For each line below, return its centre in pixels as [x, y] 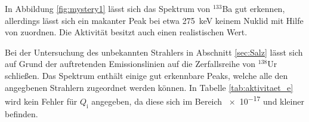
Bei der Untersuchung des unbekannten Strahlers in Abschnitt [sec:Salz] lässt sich [154, 52]
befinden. [21, 113]
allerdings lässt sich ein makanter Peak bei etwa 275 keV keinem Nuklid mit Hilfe [154, 20]
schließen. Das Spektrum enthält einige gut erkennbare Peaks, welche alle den [146, 75]
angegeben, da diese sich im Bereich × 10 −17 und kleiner [198, 100]
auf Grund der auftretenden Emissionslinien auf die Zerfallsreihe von [130, 64]
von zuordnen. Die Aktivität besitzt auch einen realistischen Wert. [126, 32]
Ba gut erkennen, [254, 8]
